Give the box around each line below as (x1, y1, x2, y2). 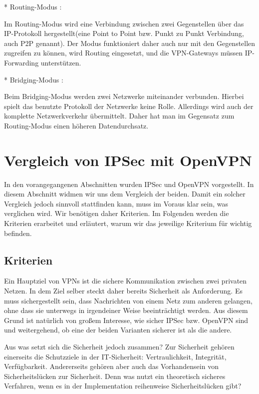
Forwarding (4, 57, 39, 67)
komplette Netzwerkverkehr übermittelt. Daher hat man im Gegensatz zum (4, 110, 235, 121)
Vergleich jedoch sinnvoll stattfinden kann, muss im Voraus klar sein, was (4, 198, 229, 208)
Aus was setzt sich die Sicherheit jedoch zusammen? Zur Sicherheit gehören (4, 341, 235, 351)
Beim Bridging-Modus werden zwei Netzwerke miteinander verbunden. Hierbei (4, 91, 244, 101)
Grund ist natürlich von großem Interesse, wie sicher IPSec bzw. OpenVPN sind (4, 314, 249, 325)
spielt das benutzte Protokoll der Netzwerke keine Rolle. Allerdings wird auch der (4, 100, 254, 111)
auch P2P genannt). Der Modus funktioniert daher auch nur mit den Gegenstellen (4, 37, 256, 48)
